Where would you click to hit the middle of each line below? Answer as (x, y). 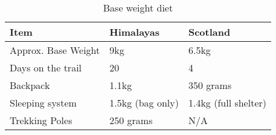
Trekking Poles (41, 120)
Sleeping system (43, 103)
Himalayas (134, 32)
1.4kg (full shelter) (227, 103)
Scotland (209, 32)
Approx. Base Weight (55, 50)
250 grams (131, 120)
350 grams (210, 85)
